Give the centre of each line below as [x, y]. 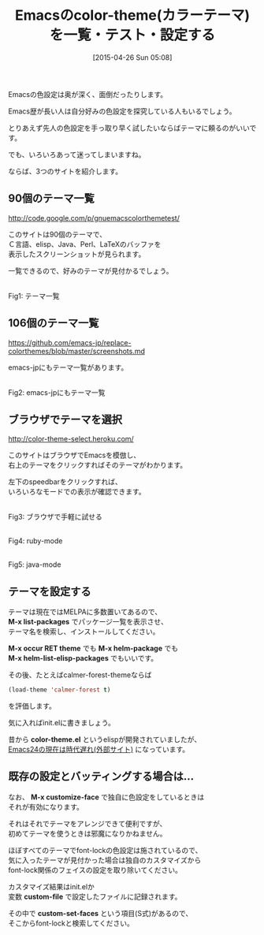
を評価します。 [32, 706]
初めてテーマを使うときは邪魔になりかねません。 [87, 833]
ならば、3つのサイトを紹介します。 [65, 171]
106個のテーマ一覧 [54, 323]
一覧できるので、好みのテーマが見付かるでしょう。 [91, 270]
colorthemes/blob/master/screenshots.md [77, 351]
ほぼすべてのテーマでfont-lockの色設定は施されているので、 [105, 850]
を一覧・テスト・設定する [132, 35]
